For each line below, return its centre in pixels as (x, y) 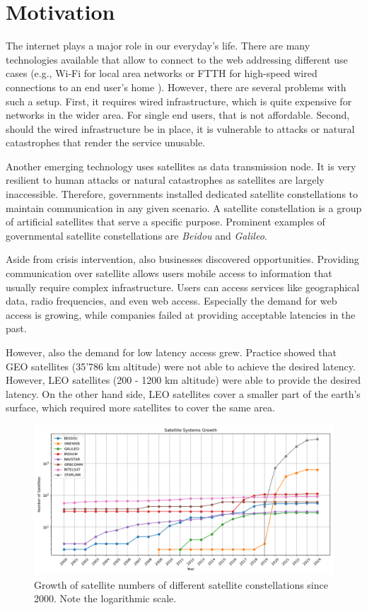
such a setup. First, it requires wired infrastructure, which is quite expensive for (179, 101)
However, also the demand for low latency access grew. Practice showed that (171, 352)
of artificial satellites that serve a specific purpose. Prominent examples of (165, 222)
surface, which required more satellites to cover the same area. (140, 407)
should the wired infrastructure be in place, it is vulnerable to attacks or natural (180, 128)
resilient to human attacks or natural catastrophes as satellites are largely (165, 180)
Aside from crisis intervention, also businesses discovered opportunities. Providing (182, 259)
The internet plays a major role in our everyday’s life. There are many (158, 46)
